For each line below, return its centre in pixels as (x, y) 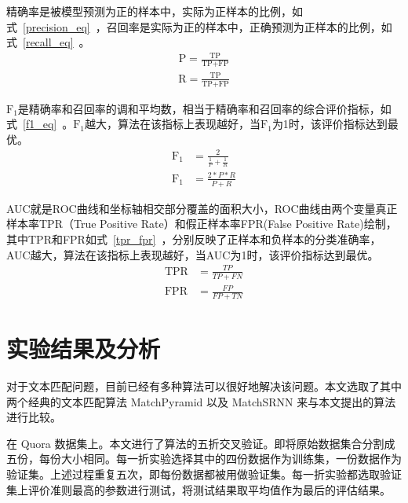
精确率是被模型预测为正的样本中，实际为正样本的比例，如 (155, 11)
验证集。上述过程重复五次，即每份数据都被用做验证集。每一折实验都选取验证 (204, 474)
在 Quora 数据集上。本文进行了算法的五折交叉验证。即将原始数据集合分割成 (201, 443)
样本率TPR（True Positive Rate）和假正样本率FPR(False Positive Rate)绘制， (202, 224)
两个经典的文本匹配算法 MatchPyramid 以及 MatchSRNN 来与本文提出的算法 (201, 401)
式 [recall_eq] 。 (48, 42)
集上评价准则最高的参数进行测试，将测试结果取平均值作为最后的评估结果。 (199, 489)
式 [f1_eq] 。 (40, 124)
